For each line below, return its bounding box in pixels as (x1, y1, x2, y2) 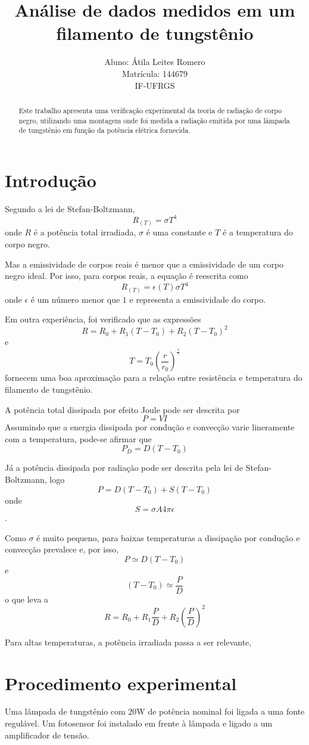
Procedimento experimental (5, 670, 237, 695)
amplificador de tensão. (5, 728, 89, 741)
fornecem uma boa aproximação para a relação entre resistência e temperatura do (5, 371, 302, 384)
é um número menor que (30, 293, 120, 305)
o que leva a (5, 592, 49, 605)
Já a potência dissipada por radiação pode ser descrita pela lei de (5, 461, 244, 474)
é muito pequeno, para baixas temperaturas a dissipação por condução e (36, 531, 300, 544)
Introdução (5, 167, 96, 192)
